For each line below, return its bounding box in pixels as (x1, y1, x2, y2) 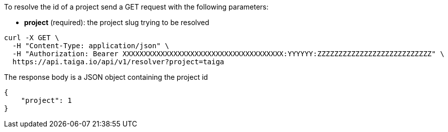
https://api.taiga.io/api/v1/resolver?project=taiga (12, 58, 225, 66)
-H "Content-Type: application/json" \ (12, 42, 169, 50)
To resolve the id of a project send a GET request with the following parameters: (4, 3, 269, 11)
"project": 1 (21, 96, 72, 104)
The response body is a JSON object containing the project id (4, 73, 208, 81)
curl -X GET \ (4, 34, 59, 42)
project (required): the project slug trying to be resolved (24, 18, 209, 27)
